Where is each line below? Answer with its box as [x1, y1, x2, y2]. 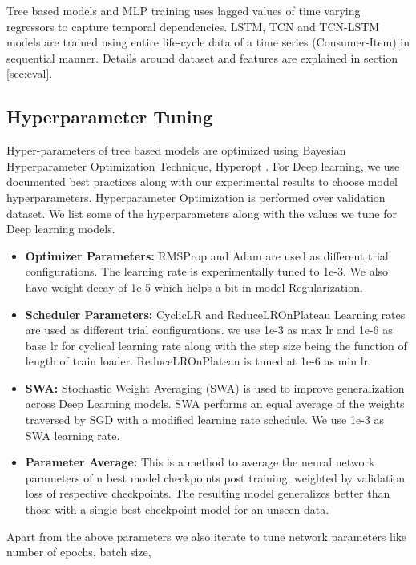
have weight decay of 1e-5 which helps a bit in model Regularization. [25, 278, 363, 295]
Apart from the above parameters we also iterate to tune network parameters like [6, 527, 407, 544]
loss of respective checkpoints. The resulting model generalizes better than [25, 485, 390, 502]
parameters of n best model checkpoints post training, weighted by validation [25, 469, 406, 486]
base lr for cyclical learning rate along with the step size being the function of [25, 337, 407, 353]
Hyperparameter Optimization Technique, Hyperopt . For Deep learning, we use [6, 157, 400, 174]
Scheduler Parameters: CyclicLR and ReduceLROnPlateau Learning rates [25, 305, 406, 322]
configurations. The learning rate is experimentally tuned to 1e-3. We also [25, 263, 389, 280]
